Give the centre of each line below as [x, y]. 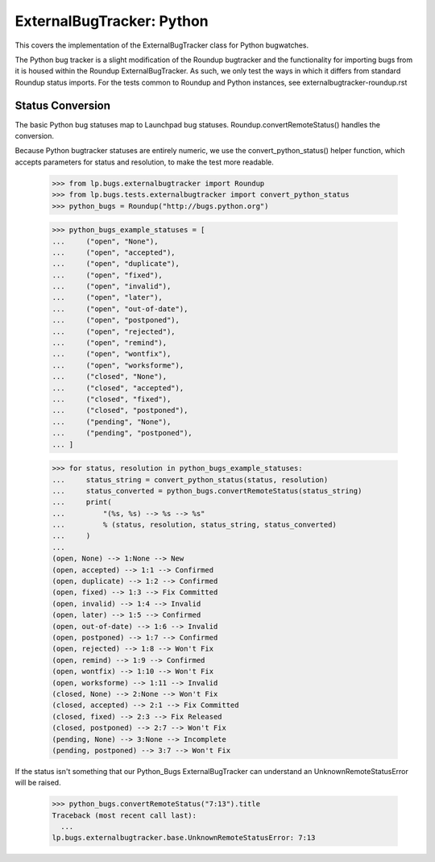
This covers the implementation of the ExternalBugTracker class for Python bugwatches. [162, 45]
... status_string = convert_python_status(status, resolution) [190, 479]
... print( [82, 502]
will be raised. [38, 783]
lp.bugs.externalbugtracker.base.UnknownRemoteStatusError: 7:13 [184, 838]
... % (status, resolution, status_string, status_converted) [195, 525]
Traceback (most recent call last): [124, 815]
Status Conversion [63, 105]
